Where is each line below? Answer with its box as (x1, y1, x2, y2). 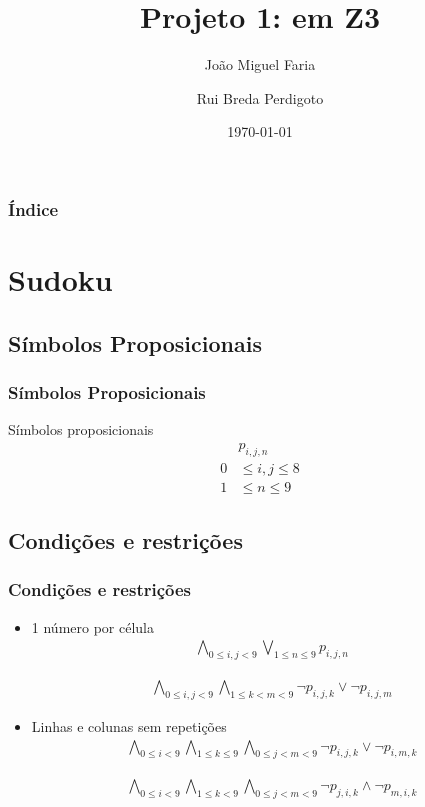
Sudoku (8, 259, 113, 300)
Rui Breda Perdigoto (196, 87, 324, 108)
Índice (8, 196, 59, 221)
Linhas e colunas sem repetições (31, 715, 227, 736)
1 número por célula (31, 616, 154, 637)
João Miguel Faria (204, 54, 316, 75)
